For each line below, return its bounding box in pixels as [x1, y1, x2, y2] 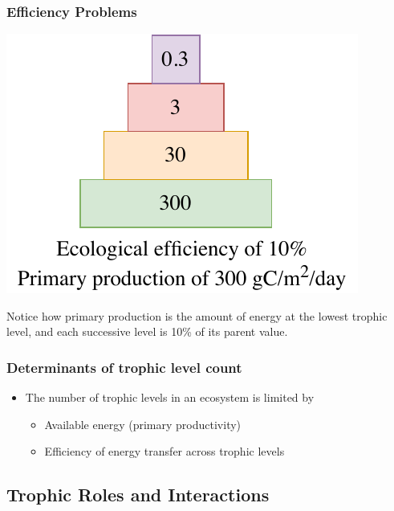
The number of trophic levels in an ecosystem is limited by [25, 389, 315, 406]
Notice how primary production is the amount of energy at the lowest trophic [6, 307, 388, 324]
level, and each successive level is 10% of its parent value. [6, 323, 288, 340]
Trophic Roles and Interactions [6, 482, 270, 507]
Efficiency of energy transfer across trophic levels [44, 443, 285, 460]
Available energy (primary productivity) [44, 415, 242, 432]
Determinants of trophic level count [6, 357, 242, 377]
